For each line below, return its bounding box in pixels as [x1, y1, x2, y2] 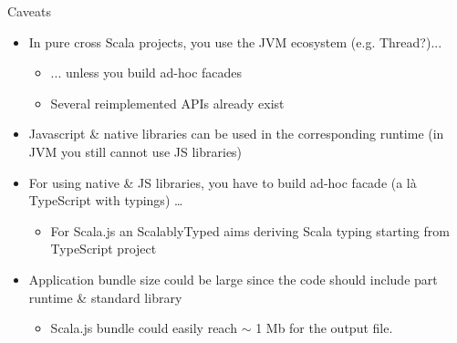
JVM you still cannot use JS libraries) [28, 141, 243, 161]
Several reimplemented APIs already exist [50, 93, 285, 112]
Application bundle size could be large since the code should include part [28, 269, 438, 288]
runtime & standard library [28, 287, 182, 307]
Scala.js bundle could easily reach [50, 318, 237, 338]
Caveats [7, 2, 51, 20]
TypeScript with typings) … [28, 191, 183, 210]
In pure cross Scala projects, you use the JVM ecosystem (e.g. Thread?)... [28, 32, 442, 51]
